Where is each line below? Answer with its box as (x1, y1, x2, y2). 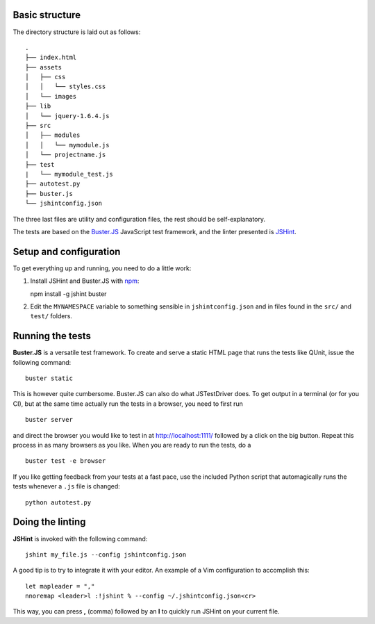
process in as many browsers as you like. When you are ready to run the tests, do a (12, 441, 251, 450)
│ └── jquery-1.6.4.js (25, 112, 110, 120)
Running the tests (12, 330, 92, 342)
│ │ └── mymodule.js (25, 141, 110, 149)
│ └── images (25, 92, 77, 100)
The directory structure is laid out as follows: (12, 28, 141, 36)
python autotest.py (25, 498, 92, 507)
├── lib (25, 102, 51, 110)
